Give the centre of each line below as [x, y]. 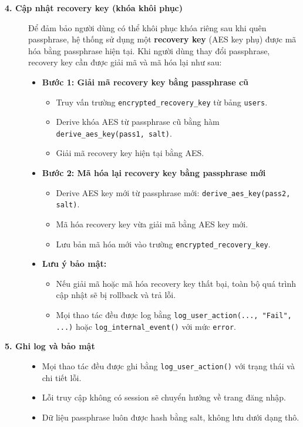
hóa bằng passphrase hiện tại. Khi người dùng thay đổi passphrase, [149, 50]
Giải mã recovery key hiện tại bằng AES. [130, 153]
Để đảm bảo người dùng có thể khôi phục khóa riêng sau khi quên [147, 27]
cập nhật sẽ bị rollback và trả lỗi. [116, 295]
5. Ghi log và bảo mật [50, 346]
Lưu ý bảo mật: [74, 264]
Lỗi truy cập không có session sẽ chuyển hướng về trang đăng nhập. [164, 397]
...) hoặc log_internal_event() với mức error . [146, 326]
